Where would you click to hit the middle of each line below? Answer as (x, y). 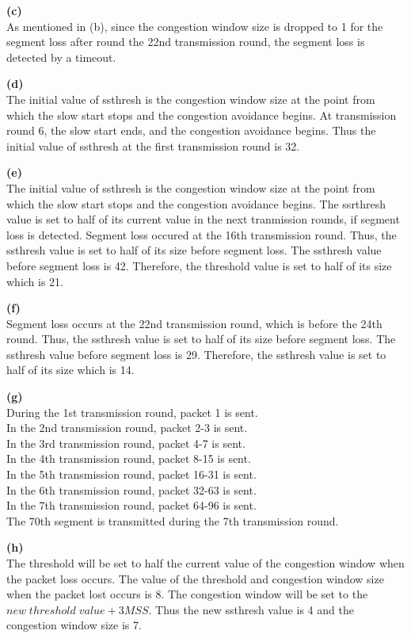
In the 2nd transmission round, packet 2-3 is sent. (127, 428)
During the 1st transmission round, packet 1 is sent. (132, 412)
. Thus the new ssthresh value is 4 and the (251, 609)
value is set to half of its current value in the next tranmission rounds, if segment (203, 219)
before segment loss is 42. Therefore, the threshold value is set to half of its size (199, 265)
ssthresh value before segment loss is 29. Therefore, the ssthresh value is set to (196, 354)
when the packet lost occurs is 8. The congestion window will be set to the (187, 594)
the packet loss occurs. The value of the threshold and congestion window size (195, 578)
